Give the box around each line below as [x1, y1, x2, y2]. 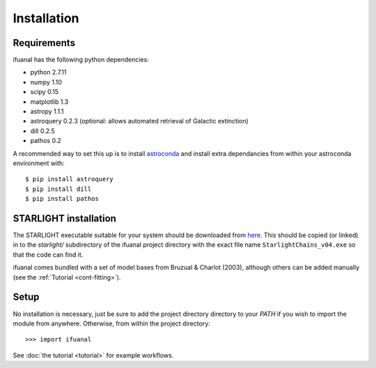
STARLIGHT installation [13, 213, 116, 224]
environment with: [13, 159, 65, 167]
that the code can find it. [13, 250, 84, 259]
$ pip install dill [25, 185, 92, 193]
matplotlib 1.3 [30, 98, 69, 106]
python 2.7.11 [30, 68, 67, 77]
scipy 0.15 [30, 88, 59, 96]
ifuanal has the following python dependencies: [13, 56, 149, 64]
